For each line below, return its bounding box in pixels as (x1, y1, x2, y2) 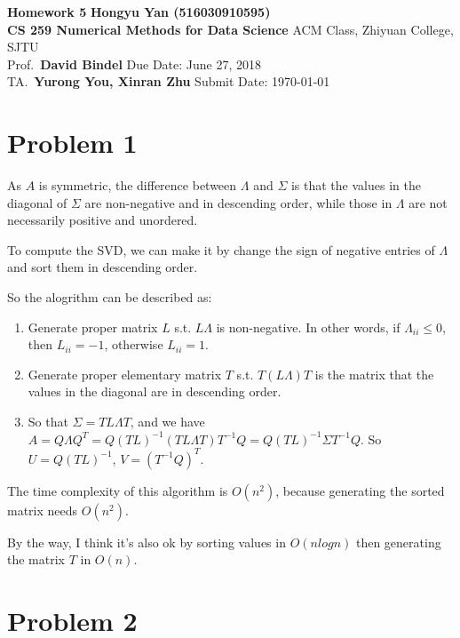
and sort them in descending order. (7, 258, 198, 276)
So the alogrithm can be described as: (7, 288, 212, 307)
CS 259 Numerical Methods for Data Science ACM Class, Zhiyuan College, (7, 20, 454, 38)
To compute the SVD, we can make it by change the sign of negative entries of (7, 240, 435, 259)
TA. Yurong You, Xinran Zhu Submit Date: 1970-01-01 (7, 72, 330, 91)
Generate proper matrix (28, 317, 158, 336)
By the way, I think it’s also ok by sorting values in (7, 532, 286, 551)
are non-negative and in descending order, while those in (84, 193, 393, 211)
